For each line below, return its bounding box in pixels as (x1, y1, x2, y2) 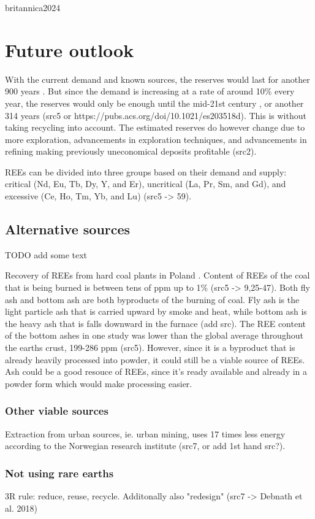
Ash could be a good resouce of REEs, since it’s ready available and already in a (5, 365, 308, 378)
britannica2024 (5, 1, 61, 13)
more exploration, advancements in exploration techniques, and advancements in (5, 133, 307, 145)
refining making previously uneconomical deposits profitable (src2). (5, 145, 257, 158)
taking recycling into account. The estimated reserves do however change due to (5, 121, 305, 134)
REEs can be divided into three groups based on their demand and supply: (5, 165, 287, 178)
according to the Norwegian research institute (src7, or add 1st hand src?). (5, 439, 286, 452)
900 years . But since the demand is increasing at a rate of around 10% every (5, 85, 295, 98)
